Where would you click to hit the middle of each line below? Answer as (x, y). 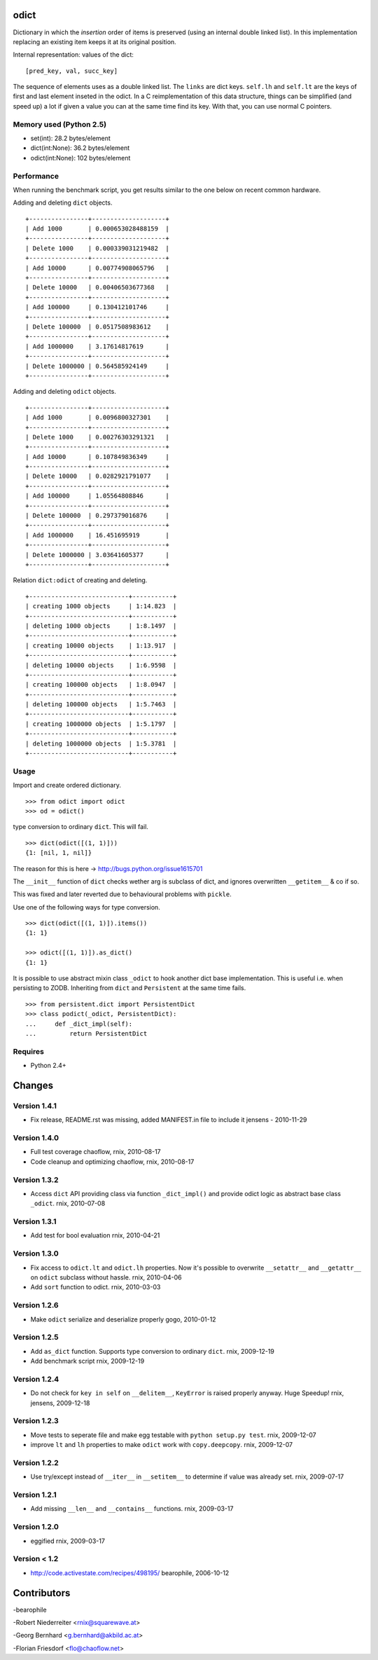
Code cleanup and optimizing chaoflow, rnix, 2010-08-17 (112, 1161)
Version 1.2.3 (36, 1421)
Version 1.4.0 (36, 1138)
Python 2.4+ (48, 1066)
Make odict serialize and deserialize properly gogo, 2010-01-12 (123, 1319)
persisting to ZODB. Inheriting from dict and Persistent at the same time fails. (129, 988)
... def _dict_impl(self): (79, 1024)
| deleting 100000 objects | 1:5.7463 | (101, 705)
